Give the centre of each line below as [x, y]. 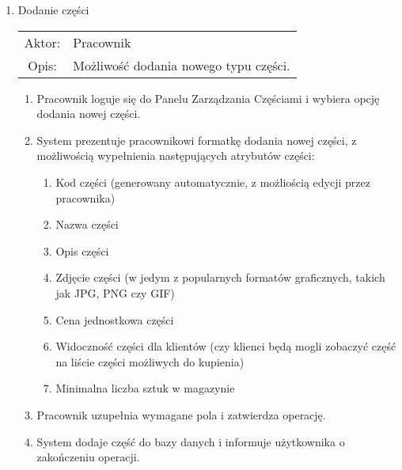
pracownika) [85, 197]
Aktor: [42, 42]
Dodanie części [53, 9]
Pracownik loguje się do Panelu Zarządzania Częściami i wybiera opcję [208, 98]
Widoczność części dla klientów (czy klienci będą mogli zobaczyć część [226, 346]
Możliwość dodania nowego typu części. [182, 65]
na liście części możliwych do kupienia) [150, 361]
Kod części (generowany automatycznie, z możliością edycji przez [213, 182]
